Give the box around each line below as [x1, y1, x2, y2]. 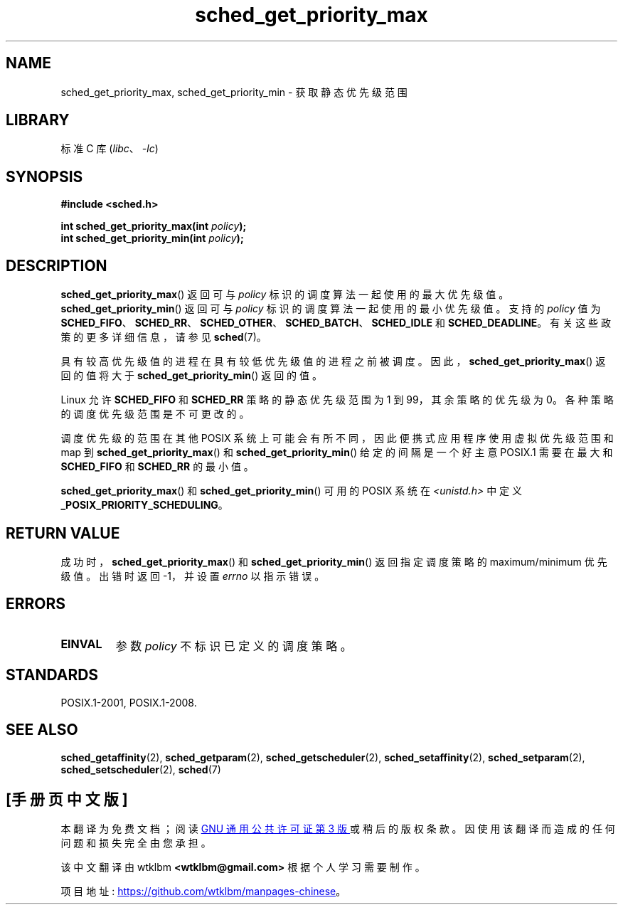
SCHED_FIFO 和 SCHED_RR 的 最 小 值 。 [60, 460, 254, 473]
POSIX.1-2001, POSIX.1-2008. [60, 696, 197, 709]
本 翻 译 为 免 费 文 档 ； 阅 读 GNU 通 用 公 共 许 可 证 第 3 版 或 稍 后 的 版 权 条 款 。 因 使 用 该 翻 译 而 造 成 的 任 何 [60, 822, 615, 835]
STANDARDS [6, 666, 99, 684]
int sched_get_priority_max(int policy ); [60, 220, 247, 233]
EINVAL [60, 636, 102, 651]
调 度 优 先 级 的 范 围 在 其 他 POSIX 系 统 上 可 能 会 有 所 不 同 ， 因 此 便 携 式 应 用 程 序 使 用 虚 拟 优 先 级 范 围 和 [60, 432, 614, 445]
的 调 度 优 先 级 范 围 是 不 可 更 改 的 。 [60, 408, 250, 420]
